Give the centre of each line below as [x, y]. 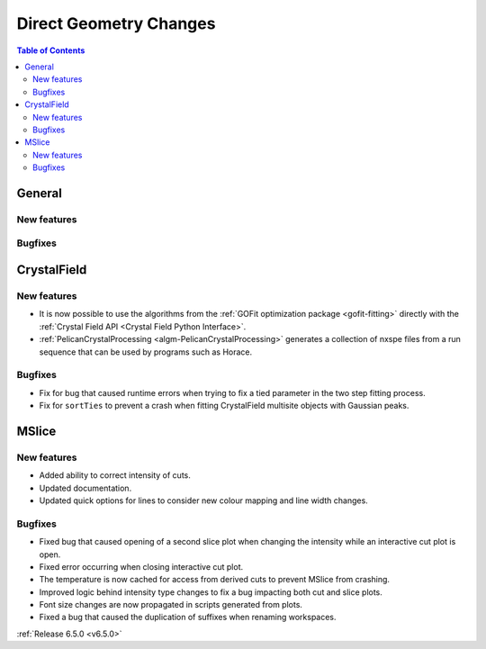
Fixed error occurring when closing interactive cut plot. [141, 566]
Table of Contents [51, 50]
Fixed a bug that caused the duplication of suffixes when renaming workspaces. [188, 617]
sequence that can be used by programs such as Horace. [145, 352]
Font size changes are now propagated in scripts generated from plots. [171, 605]
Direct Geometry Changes [116, 23]
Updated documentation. [85, 488]
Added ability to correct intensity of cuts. [115, 475]
